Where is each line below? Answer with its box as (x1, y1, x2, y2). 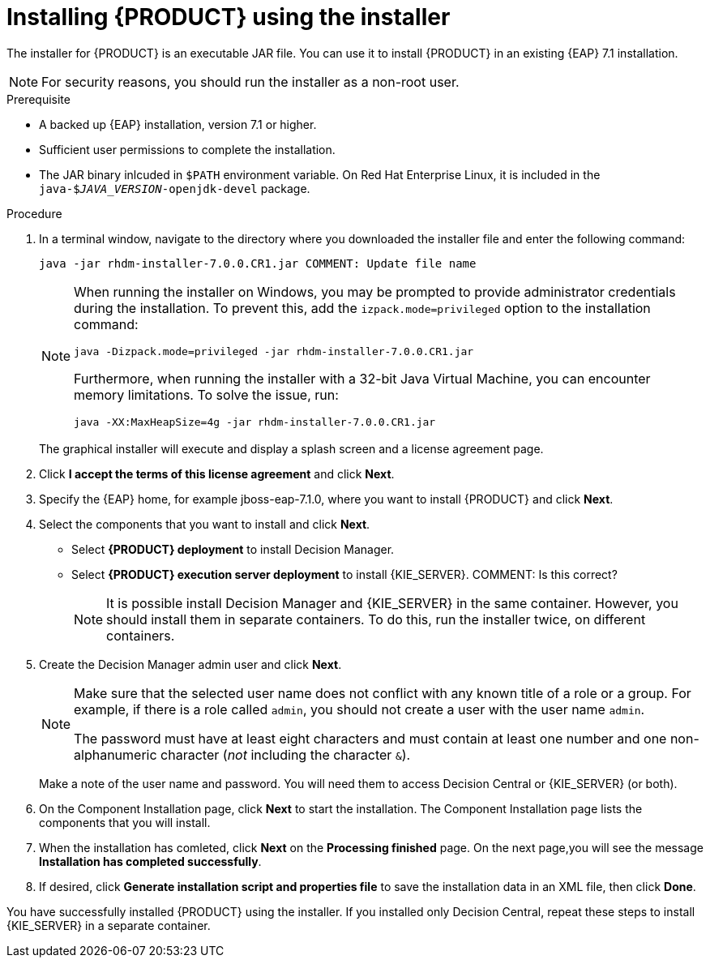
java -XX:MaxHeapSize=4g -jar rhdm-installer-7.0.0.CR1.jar (74, 415, 436, 428)
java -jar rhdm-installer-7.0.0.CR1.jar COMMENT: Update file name (39, 256, 477, 270)
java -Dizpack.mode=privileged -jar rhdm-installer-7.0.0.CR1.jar (74, 345, 474, 358)
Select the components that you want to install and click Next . (39, 516, 370, 531)
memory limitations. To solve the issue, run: (74, 386, 339, 403)
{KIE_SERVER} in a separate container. (6, 918, 211, 932)
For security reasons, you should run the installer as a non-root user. (41, 73, 460, 90)
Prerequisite (6, 92, 71, 106)
